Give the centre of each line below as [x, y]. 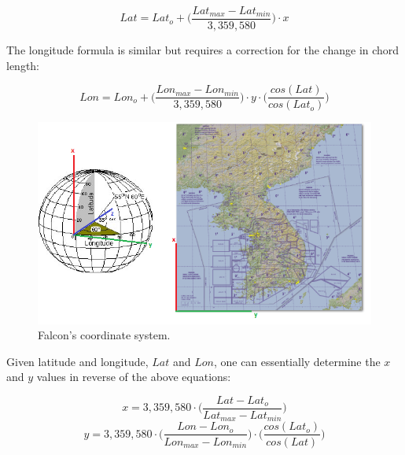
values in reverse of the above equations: [134, 377]
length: [23, 65]
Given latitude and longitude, [77, 361]
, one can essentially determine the [297, 361]
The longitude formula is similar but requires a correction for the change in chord [203, 50]
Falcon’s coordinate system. [104, 335]
